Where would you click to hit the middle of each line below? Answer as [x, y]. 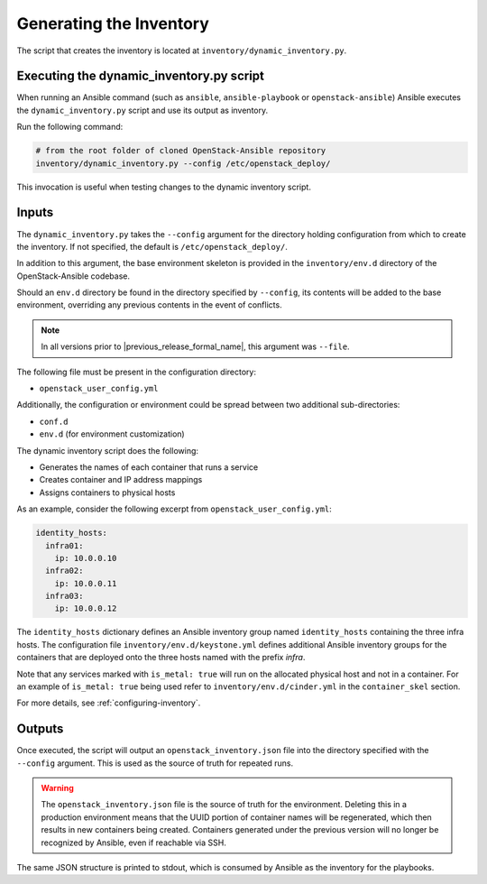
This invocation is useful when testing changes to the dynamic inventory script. [164, 187]
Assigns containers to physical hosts [107, 493]
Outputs [40, 729]
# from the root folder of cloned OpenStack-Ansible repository [181, 151]
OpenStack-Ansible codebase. [74, 276]
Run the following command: [70, 127]
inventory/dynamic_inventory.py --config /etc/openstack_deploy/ [183, 163]
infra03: [64, 596]
